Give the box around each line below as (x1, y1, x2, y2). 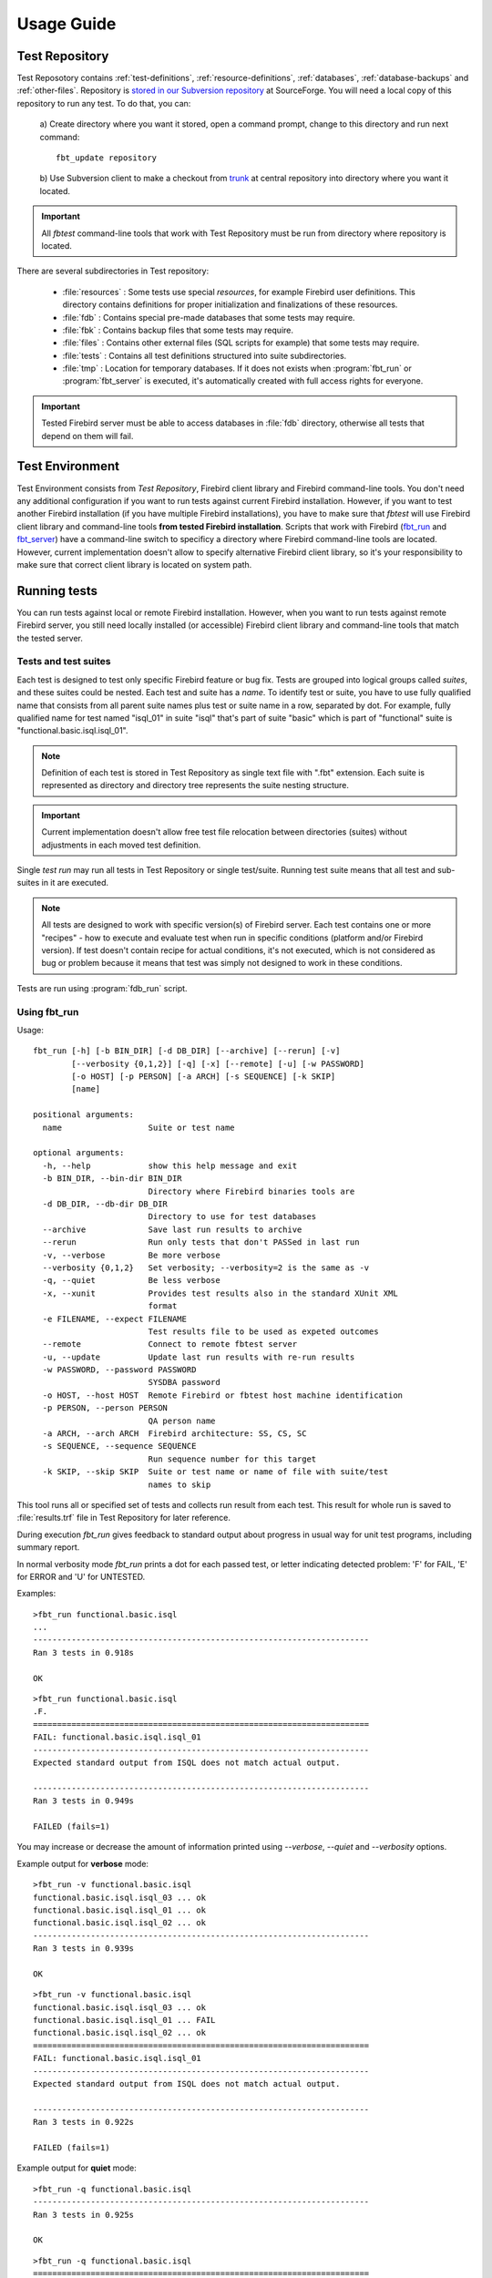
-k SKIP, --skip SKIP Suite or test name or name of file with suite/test (42, 1467, 389, 1477)
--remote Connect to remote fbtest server (42, 1339, 298, 1349)
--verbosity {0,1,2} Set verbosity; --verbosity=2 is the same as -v (42, 1262, 370, 1273)
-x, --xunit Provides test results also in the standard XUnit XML (42, 1288, 398, 1298)
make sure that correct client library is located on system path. (16, 559, 252, 569)
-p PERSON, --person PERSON (42, 1403, 169, 1413)
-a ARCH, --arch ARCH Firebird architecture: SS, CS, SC (42, 1429, 307, 1439)
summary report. (16, 1542, 80, 1553)
